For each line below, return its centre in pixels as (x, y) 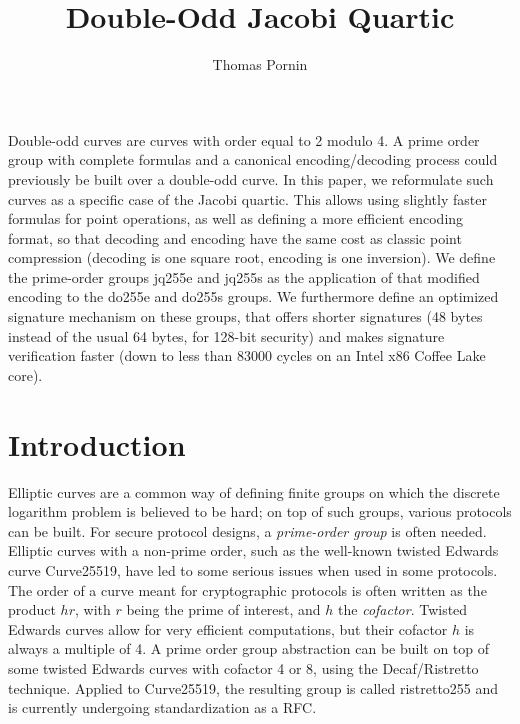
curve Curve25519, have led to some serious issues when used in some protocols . (253, 569)
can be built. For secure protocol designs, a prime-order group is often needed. (247, 530)
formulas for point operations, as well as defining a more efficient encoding (236, 218)
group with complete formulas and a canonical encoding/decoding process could (253, 159)
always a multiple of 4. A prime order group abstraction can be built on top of (249, 648)
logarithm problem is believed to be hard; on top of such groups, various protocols (260, 511)
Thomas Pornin (260, 64)
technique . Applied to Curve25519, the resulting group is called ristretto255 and (253, 687)
